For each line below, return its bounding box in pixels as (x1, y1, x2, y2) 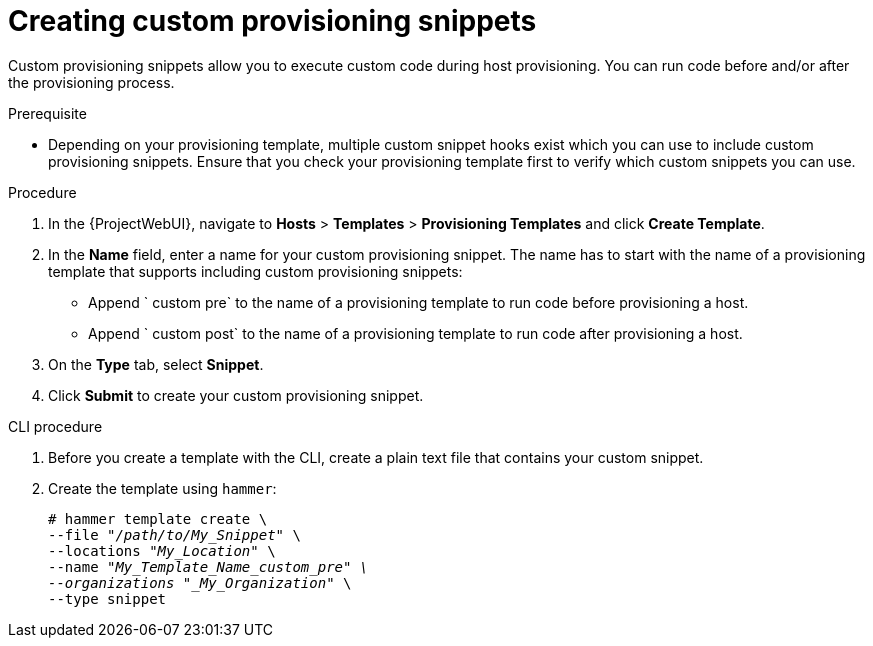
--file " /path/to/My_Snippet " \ (48, 526, 301, 543)
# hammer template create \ (48, 510, 268, 527)
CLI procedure (8, 417, 103, 435)
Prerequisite (8, 104, 87, 122)
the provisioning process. (8, 73, 175, 91)
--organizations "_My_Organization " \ (48, 574, 352, 591)
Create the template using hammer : (48, 479, 277, 497)
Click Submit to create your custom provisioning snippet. (48, 386, 424, 404)
